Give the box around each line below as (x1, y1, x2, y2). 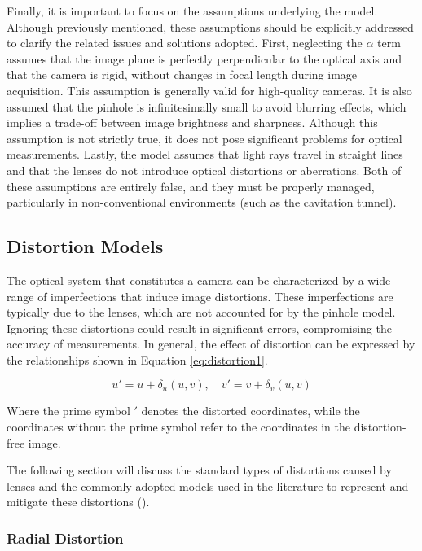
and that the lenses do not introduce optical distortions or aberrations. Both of (7, 161, 402, 178)
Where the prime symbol (7, 402, 130, 419)
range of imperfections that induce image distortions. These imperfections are (7, 287, 393, 304)
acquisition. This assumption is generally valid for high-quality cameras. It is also (7, 81, 412, 98)
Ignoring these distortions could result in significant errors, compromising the (7, 319, 392, 336)
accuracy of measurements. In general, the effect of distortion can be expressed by (7, 335, 415, 352)
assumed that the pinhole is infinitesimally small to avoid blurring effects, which (7, 98, 407, 115)
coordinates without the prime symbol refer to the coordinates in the (7, 418, 350, 435)
